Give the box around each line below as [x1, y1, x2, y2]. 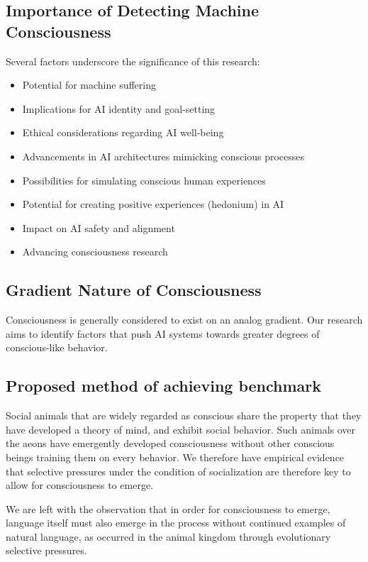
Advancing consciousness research [22, 244, 168, 259]
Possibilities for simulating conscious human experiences [22, 172, 266, 187]
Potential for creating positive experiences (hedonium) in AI [22, 197, 284, 211]
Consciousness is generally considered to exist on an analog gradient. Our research [6, 312, 363, 327]
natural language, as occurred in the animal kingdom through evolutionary [6, 529, 331, 544]
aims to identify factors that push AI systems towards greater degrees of [6, 326, 320, 341]
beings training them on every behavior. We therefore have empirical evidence [6, 449, 345, 464]
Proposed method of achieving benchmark [6, 375, 322, 397]
